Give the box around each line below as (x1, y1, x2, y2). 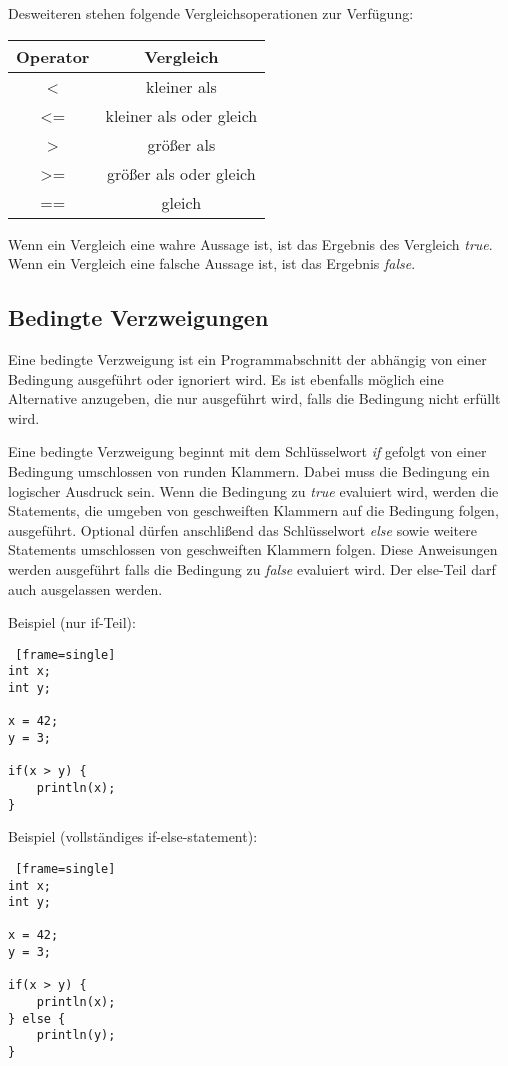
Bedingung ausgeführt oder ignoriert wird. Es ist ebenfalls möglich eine (8, 368, 444, 389)
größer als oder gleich (107, 161, 256, 185)
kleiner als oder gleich (105, 103, 258, 127)
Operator (16, 44, 90, 68)
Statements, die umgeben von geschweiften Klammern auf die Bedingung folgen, (8, 500, 499, 521)
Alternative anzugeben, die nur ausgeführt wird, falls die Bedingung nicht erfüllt (8, 388, 501, 409)
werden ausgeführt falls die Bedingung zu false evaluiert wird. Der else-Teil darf (8, 558, 496, 579)
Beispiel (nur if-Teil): (8, 612, 136, 633)
